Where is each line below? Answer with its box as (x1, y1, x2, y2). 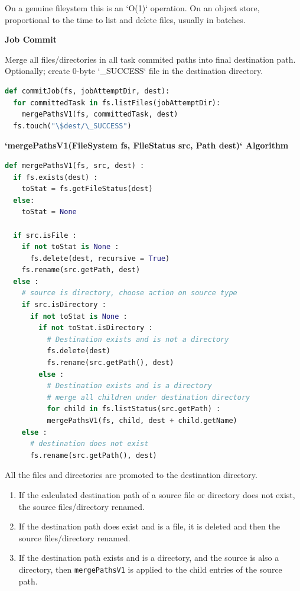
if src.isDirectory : (21, 301, 106, 309)
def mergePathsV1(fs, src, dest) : (5, 161, 145, 170)
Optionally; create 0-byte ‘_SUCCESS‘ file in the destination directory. (5, 64, 263, 77)
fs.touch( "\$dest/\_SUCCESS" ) (13, 121, 132, 130)
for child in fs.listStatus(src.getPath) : (47, 405, 221, 414)
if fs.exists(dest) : (13, 173, 98, 182)
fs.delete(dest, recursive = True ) (30, 254, 170, 263)
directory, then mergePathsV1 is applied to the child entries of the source (18, 563, 282, 575)
